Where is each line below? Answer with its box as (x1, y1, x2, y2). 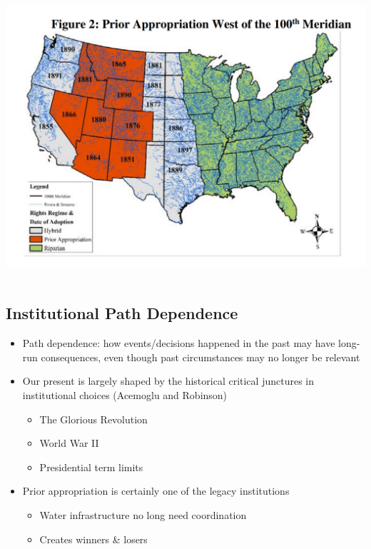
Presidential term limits (39, 459, 143, 474)
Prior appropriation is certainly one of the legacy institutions (22, 483, 290, 498)
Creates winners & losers (39, 531, 148, 546)
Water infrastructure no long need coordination (39, 507, 247, 522)
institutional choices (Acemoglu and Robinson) (22, 387, 228, 402)
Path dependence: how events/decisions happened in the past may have (22, 336, 335, 351)
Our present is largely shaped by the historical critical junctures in (22, 373, 314, 388)
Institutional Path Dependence (6, 302, 238, 324)
